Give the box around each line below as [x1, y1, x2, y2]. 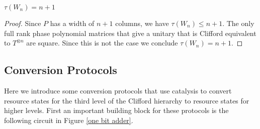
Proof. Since [4, 18, 41, 28]
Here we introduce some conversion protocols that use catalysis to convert [4, 85, 232, 95]
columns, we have [115, 18, 169, 28]
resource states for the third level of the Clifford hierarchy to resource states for [4, 95, 249, 105]
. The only [222, 18, 254, 28]
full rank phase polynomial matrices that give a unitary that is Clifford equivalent [4, 27, 256, 38]
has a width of [50, 18, 95, 28]
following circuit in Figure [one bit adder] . [4, 114, 133, 125]
